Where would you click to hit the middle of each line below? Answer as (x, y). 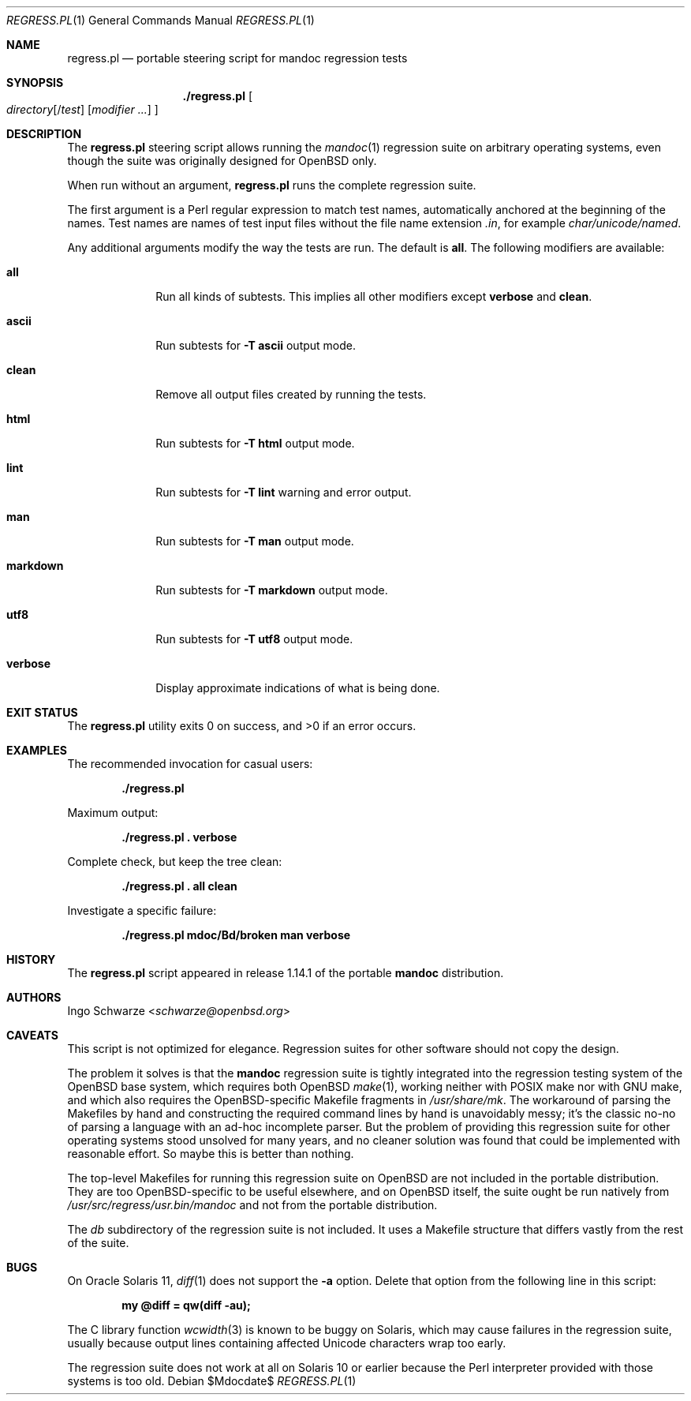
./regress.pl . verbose (179, 837)
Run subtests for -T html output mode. (255, 443)
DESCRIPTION (44, 134)
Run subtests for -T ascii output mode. (256, 345)
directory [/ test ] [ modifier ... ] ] (82, 109)
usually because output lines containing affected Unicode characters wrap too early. (287, 1343)
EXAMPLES (37, 750)
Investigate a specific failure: (142, 910)
